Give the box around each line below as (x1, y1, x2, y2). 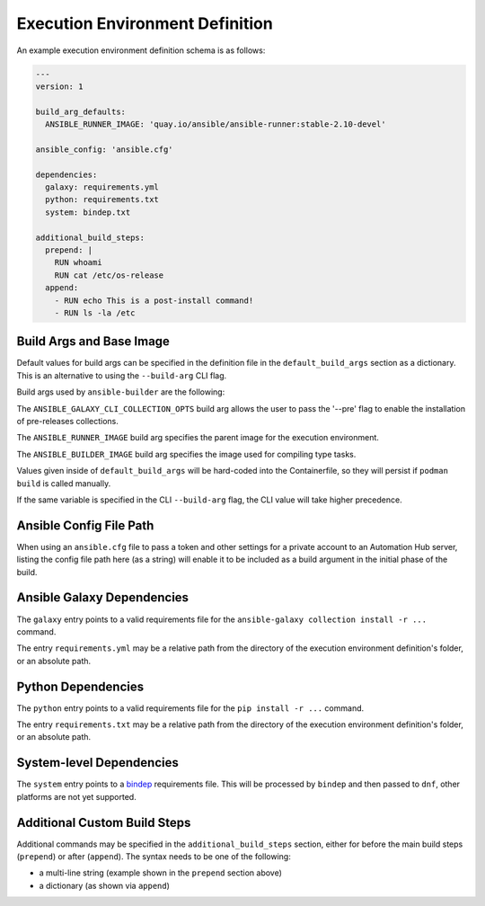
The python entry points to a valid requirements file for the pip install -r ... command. (16, 702, 365, 714)
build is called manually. (16, 477, 111, 489)
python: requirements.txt (45, 194, 159, 205)
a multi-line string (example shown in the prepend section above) (39, 867, 283, 878)
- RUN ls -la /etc (54, 307, 136, 318)
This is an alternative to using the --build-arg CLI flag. (16, 369, 227, 381)
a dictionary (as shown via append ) (39, 880, 171, 891)
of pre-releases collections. (16, 416, 119, 427)
